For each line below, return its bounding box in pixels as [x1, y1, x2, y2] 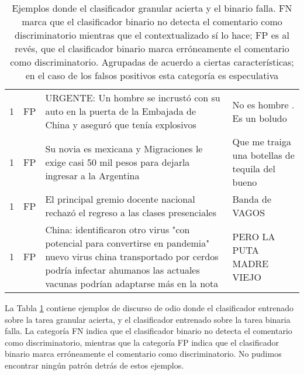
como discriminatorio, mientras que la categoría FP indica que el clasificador [5, 336, 279, 348]
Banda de [232, 192, 271, 206]
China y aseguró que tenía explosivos [45, 118, 196, 131]
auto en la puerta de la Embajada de [45, 104, 196, 118]
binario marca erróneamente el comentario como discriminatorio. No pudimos [5, 347, 282, 360]
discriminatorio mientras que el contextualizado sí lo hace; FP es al [15, 28, 289, 42]
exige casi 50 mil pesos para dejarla [45, 155, 190, 169]
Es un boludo [232, 111, 287, 125]
